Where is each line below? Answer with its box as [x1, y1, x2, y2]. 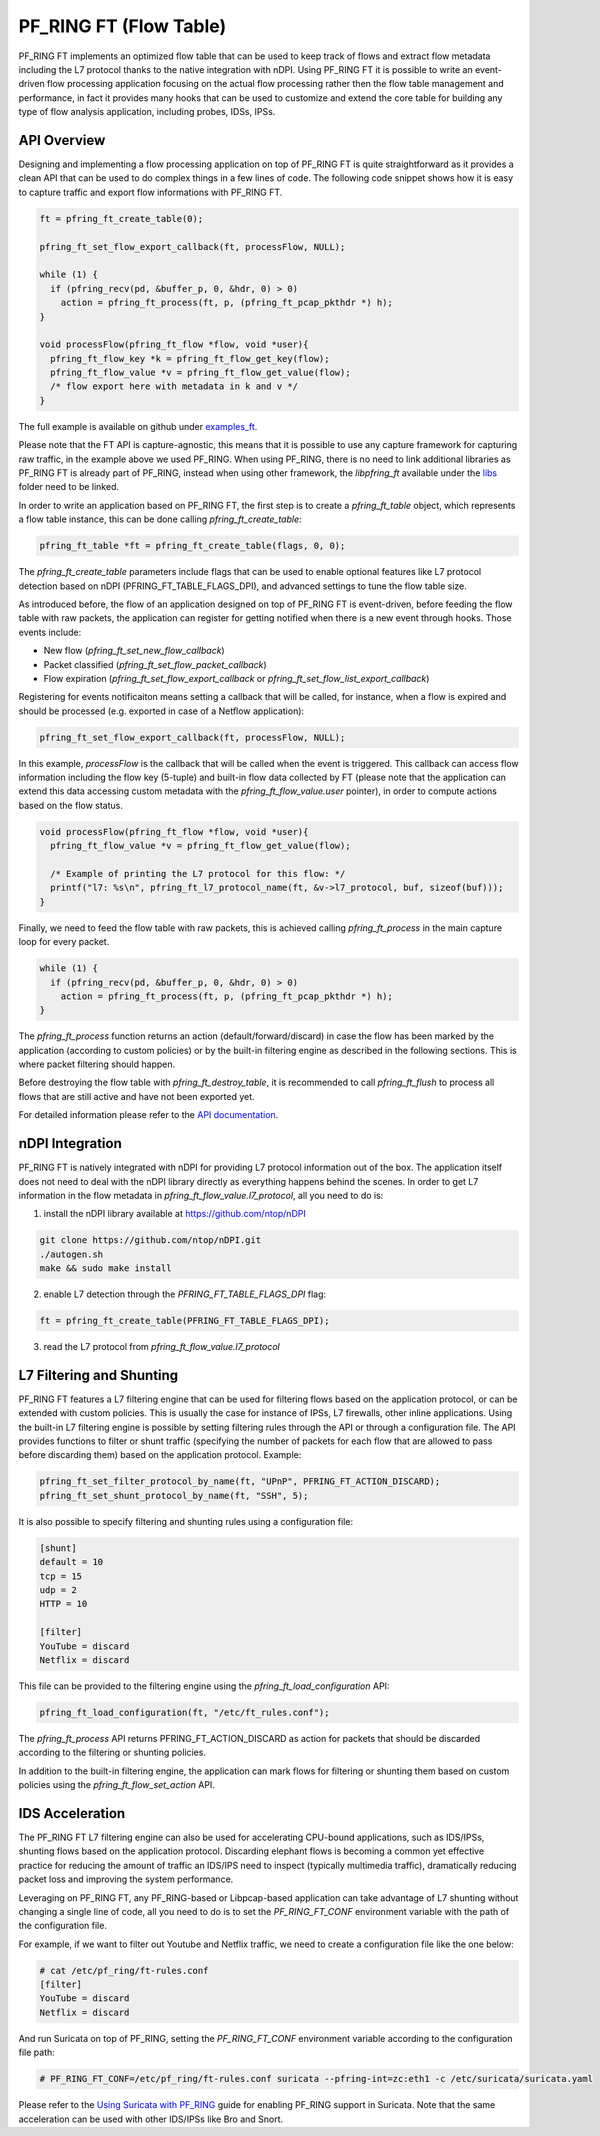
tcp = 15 [39, 1570, 83, 1582]
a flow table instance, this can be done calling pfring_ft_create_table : [18, 513, 302, 525]
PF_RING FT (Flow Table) [18, 15, 227, 37]
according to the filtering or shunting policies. [18, 1746, 207, 1759]
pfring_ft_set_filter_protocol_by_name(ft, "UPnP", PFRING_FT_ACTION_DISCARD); [39, 1476, 441, 1487]
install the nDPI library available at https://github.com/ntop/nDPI [43, 1208, 307, 1220]
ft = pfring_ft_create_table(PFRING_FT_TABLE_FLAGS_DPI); [39, 1315, 330, 1327]
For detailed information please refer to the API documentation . [18, 1109, 279, 1121]
